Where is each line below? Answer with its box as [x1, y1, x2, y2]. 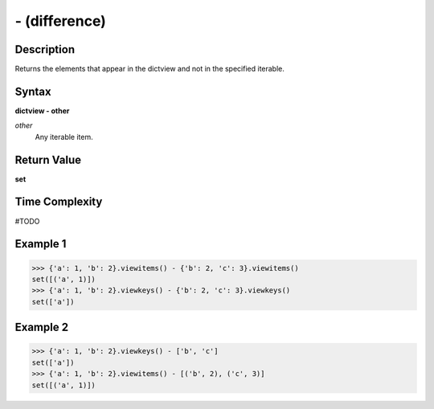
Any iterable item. [35, 132, 94, 141]
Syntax [14, 84, 51, 98]
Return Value [14, 153, 82, 166]
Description [14, 43, 76, 56]
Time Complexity [14, 195, 103, 209]
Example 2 [14, 321, 68, 334]
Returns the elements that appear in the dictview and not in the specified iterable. [14, 64, 285, 74]
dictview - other [14, 105, 70, 116]
